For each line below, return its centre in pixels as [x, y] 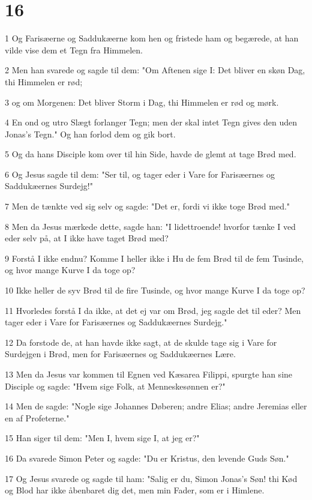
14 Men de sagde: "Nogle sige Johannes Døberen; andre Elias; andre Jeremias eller [156, 406]
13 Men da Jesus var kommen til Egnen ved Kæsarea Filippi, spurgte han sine [149, 374]
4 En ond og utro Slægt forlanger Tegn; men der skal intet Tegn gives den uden [151, 122]
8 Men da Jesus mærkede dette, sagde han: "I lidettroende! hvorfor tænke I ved [150, 226]
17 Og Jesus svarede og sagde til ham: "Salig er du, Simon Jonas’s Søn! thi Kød [151, 478]
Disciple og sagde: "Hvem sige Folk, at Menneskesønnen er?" [115, 386]
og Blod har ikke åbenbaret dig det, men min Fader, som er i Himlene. [135, 490]
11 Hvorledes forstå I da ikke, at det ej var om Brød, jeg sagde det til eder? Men [153, 310]
